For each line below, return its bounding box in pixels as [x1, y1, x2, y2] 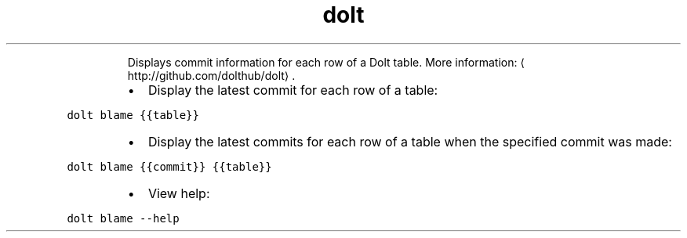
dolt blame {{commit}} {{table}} [67, 160, 272, 173]
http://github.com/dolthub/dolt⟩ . [127, 68, 296, 82]
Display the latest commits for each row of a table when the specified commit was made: [147, 133, 672, 150]
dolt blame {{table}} [67, 108, 199, 121]
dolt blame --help [67, 211, 180, 225]
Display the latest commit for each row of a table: [147, 81, 438, 98]
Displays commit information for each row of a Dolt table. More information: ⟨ [127, 55, 525, 69]
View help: [147, 185, 210, 201]
